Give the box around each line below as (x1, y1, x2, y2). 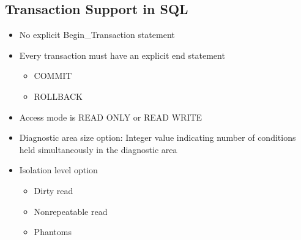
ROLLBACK (34, 89, 83, 102)
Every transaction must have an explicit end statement (19, 48, 225, 61)
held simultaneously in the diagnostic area (19, 143, 177, 156)
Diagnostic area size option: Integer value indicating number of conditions (19, 131, 296, 144)
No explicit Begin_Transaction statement (19, 28, 175, 41)
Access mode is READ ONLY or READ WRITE (19, 110, 203, 123)
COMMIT (34, 69, 72, 82)
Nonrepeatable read (34, 204, 108, 217)
